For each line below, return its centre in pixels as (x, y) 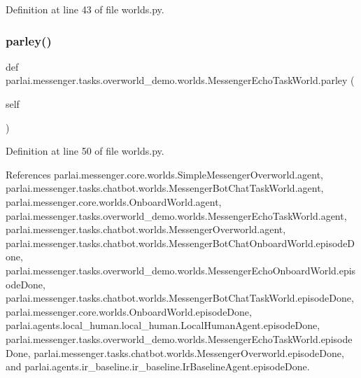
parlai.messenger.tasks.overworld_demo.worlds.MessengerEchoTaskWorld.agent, (176, 215)
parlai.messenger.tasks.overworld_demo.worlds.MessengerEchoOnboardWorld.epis (181, 270)
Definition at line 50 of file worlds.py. (85, 151)
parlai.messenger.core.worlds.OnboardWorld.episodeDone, (129, 311)
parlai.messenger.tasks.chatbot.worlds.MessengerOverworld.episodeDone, (189, 352)
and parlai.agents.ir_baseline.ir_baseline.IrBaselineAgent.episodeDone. (158, 366)
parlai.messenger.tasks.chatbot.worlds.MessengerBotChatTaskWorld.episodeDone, (180, 298)
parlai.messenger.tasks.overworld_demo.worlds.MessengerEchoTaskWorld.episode (179, 338)
